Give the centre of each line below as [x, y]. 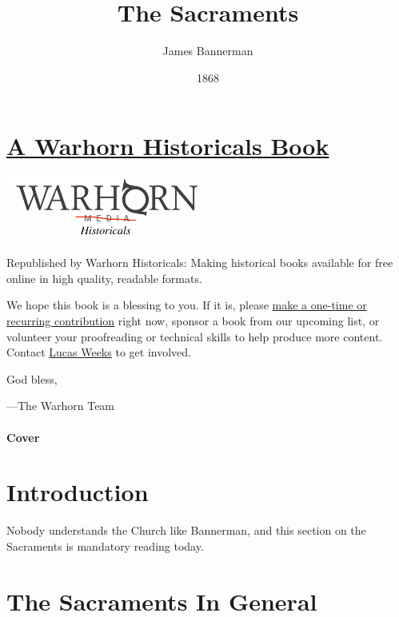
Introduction [78, 492]
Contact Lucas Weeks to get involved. [99, 352]
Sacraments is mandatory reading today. [105, 545]
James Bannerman [208, 51]
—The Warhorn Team [61, 406]
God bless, [32, 378]
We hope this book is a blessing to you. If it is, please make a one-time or [187, 305]
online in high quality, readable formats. [104, 278]
